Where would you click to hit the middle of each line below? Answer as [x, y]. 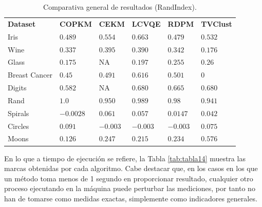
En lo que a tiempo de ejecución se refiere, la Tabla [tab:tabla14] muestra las [125, 158]
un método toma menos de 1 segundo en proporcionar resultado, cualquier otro [129, 178]
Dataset [22, 23]
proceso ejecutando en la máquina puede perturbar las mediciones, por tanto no [130, 188]
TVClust [217, 23]
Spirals [18, 113]
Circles [18, 126]
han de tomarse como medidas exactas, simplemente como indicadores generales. [131, 198]
